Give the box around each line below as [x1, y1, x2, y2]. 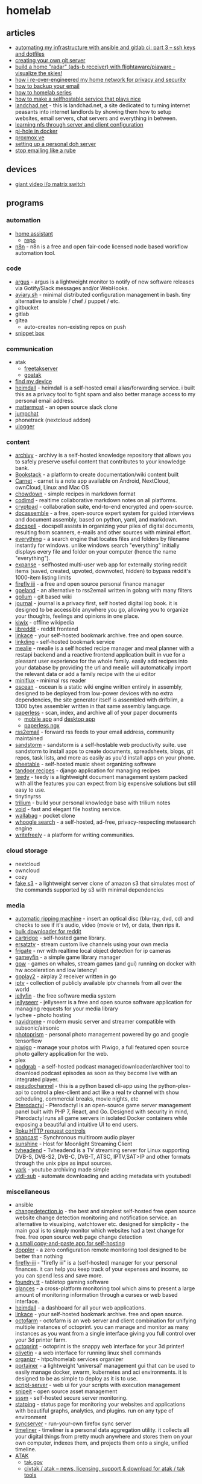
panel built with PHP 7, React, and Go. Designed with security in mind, [14, 1108, 189, 1115]
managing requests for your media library [14, 1005, 119, 1012]
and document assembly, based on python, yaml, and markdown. [14, 516, 178, 523]
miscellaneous [6, 1187, 50, 1196]
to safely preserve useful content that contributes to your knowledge [14, 458, 186, 465]
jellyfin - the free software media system [14, 992, 116, 999]
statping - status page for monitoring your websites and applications [14, 1400, 186, 1408]
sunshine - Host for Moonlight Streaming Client [14, 1140, 133, 1147]
